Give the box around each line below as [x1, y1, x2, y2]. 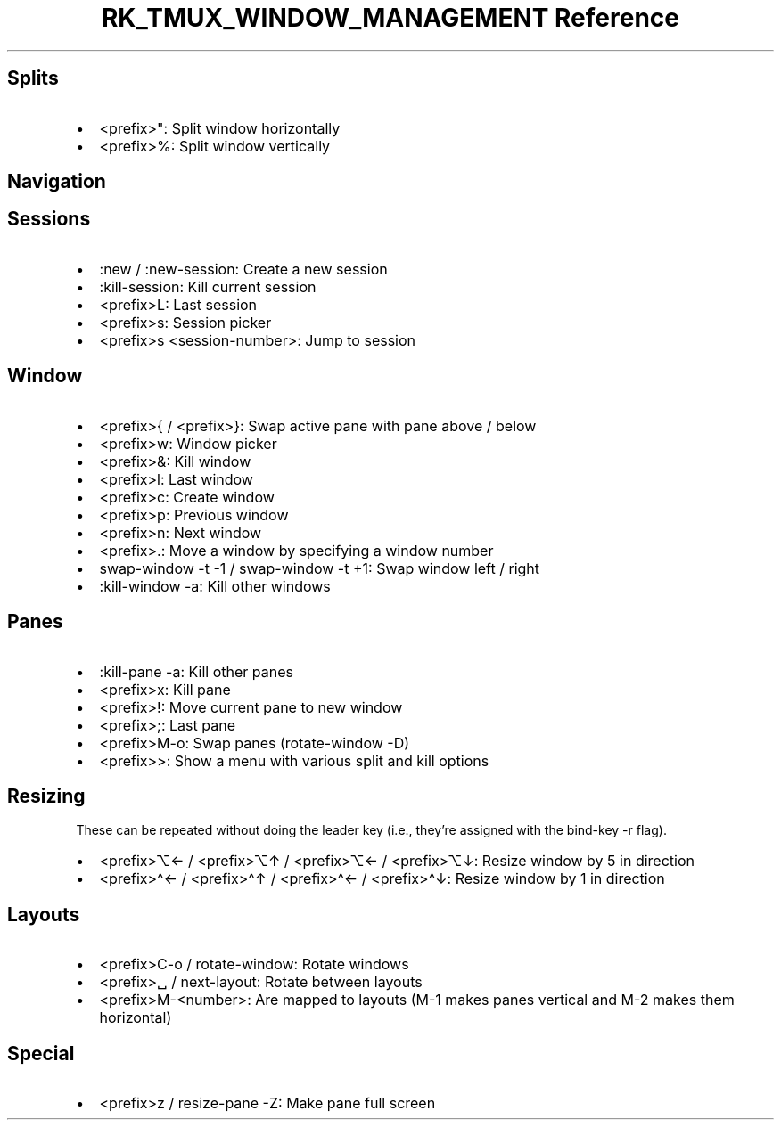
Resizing [7, 784, 86, 807]
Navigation [7, 170, 106, 193]
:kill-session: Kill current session [99, 277, 317, 296]
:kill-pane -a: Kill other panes [99, 662, 293, 681]
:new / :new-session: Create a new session [99, 259, 388, 278]
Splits [7, 67, 59, 90]
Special [7, 1041, 75, 1065]
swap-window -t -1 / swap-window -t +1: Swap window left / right [99, 559, 540, 577]
